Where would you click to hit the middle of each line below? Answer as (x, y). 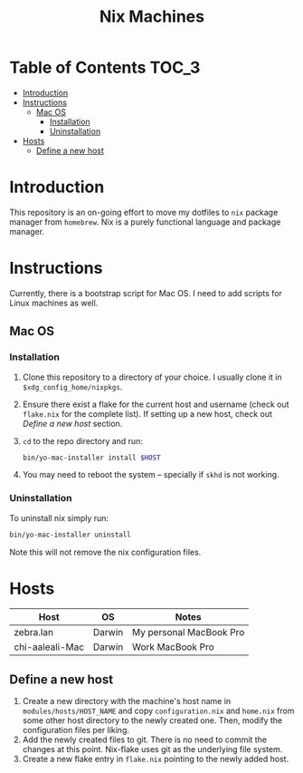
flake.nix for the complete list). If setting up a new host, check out (147, 413)
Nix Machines (152, 17)
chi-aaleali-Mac (49, 647)
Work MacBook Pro (173, 647)
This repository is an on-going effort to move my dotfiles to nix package (144, 212)
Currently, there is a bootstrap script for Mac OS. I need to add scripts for (146, 293)
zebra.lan (34, 633)
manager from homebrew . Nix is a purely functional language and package (145, 222)
